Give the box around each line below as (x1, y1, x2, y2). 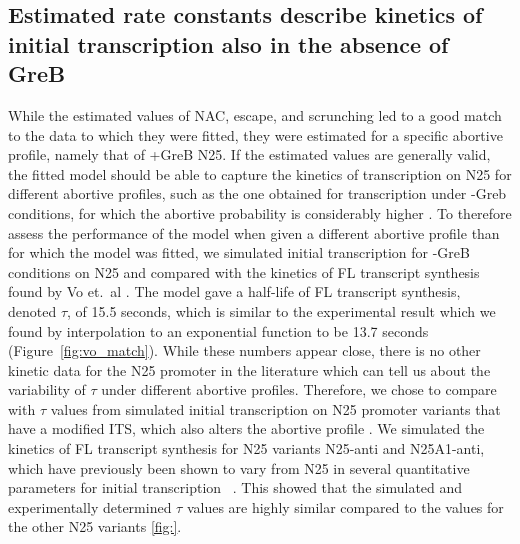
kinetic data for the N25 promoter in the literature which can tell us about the (8, 359, 491, 380)
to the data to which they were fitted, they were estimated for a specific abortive (8, 124, 503, 145)
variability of (8, 379, 86, 400)
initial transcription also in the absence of (8, 28, 449, 59)
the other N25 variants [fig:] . (8, 516, 182, 537)
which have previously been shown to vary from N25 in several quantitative (8, 457, 470, 478)
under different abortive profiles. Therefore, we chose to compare (101, 379, 497, 400)
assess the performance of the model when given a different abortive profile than (8, 222, 500, 243)
